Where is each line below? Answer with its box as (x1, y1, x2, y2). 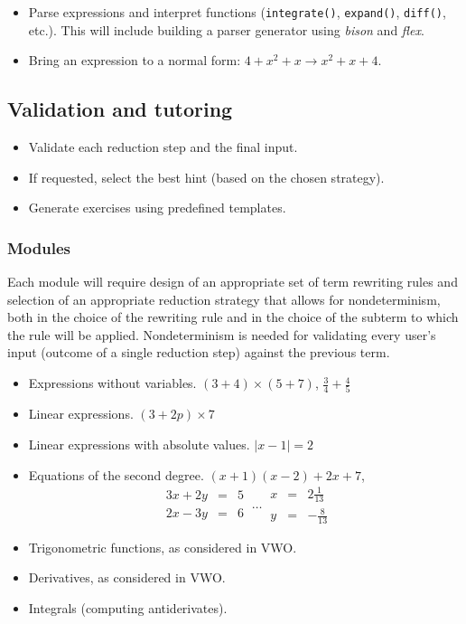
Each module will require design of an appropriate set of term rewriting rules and (7, 272, 458, 291)
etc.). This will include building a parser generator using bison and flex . (28, 20, 424, 39)
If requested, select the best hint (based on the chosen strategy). (28, 167, 385, 186)
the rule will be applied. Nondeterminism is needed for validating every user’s (7, 325, 436, 344)
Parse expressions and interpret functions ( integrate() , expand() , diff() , (28, 3, 446, 21)
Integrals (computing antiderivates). (28, 599, 228, 618)
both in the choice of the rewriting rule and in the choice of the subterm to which (7, 307, 459, 326)
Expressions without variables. (28, 373, 197, 392)
